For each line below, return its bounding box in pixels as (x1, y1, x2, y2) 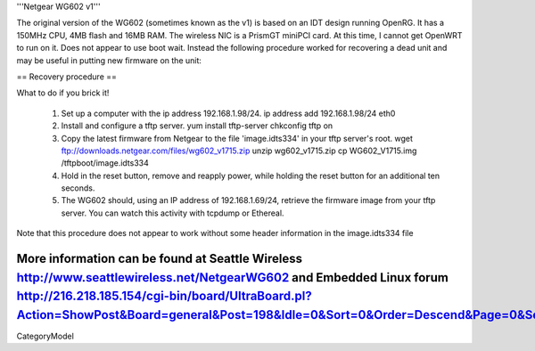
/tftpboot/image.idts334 (61, 158, 149, 168)
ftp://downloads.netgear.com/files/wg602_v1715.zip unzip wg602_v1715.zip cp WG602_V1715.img (61, 145, 417, 156)
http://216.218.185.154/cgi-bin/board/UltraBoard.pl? (16, 289, 312, 304)
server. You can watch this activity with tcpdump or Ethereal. (61, 208, 284, 218)
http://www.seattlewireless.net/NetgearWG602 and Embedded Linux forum (16, 270, 449, 285)
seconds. (61, 183, 95, 193)
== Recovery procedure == (16, 71, 118, 82)
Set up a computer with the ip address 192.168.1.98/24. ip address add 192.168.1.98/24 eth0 (61, 108, 396, 118)
